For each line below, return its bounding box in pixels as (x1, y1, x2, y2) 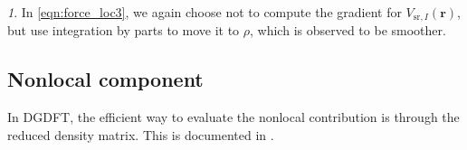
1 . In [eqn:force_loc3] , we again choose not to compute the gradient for (7, 3, 402, 21)
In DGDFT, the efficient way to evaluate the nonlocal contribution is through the (7, 108, 460, 127)
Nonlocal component (7, 65, 204, 93)
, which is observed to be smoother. (250, 21, 446, 40)
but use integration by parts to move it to (7, 21, 240, 40)
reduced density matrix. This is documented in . (7, 125, 274, 144)
